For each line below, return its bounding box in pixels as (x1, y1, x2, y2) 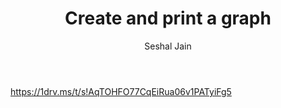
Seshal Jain (144, 40, 192, 52)
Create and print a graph (64, 7, 272, 30)
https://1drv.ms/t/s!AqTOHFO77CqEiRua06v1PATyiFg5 (10, 85, 232, 97)
